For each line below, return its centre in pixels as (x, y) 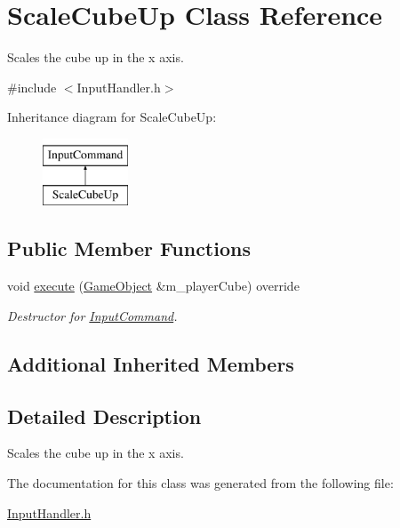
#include (32, 87)
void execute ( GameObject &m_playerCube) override (153, 286)
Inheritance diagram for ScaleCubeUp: (112, 117)
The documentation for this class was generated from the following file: (200, 483)
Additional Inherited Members (151, 363)
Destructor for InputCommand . (92, 315)
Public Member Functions (129, 248)
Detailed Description (104, 416)
